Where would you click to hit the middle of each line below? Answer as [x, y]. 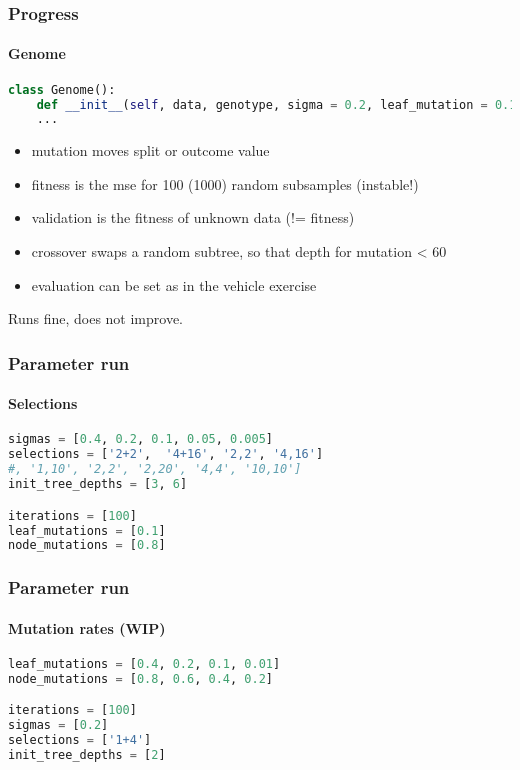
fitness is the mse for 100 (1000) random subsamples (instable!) [225, 183]
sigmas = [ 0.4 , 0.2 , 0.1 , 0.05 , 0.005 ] [140, 439]
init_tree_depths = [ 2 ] [87, 754]
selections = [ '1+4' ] [80, 740]
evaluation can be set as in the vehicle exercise [174, 284]
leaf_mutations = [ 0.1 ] [87, 530]
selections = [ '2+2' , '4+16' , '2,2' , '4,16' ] [166, 454]
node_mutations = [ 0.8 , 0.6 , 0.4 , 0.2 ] [140, 678]
